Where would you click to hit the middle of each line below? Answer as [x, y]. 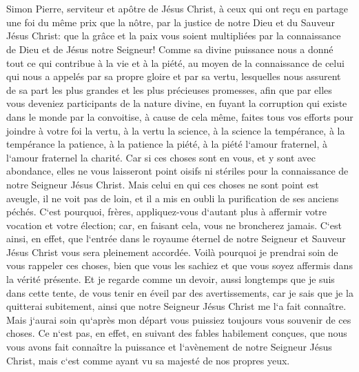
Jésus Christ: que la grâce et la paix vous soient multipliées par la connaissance [174, 36]
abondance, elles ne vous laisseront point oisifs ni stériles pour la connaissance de [177, 171]
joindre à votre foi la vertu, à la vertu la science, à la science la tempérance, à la [176, 130]
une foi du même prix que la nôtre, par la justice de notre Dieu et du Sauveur [171, 22]
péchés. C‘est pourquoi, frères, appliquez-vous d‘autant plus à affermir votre [166, 212]
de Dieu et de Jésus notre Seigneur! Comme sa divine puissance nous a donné [170, 49]
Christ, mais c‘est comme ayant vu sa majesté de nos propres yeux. [148, 360]
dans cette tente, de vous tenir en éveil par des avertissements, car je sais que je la [180, 292]
